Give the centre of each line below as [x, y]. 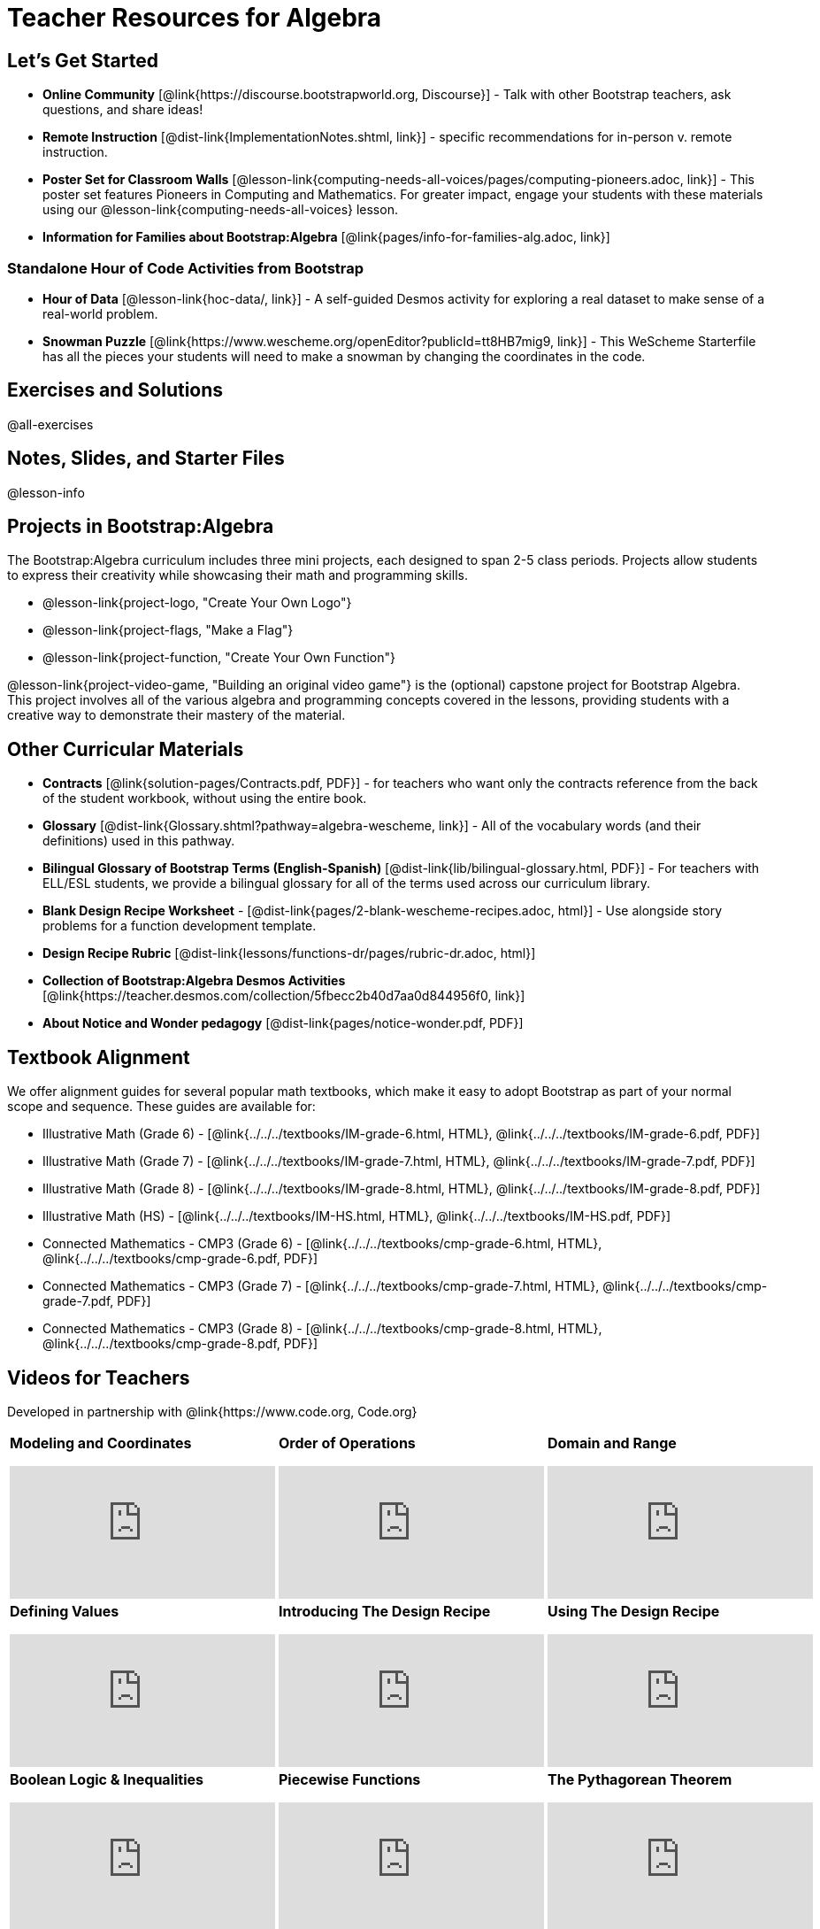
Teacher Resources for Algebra [195, 18]
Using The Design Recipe [634, 1611]
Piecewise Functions [350, 1779]
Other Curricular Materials [126, 749]
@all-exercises [50, 424]
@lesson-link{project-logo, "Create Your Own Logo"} [197, 603]
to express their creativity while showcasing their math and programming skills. [238, 575]
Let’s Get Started [83, 60]
